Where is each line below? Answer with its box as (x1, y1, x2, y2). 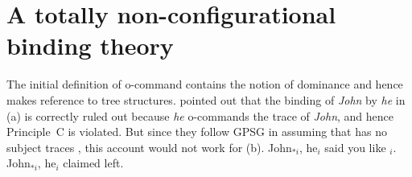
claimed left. (63, 154, 124, 171)
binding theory (6, 29, 174, 62)
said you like (324, 138, 386, 155)
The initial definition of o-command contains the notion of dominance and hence (6, 76, 403, 93)
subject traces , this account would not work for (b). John (6, 138, 292, 155)
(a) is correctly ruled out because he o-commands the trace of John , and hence (6, 107, 393, 124)
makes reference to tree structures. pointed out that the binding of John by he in (6, 91, 406, 108)
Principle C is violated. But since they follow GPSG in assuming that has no (6, 123, 387, 140)
